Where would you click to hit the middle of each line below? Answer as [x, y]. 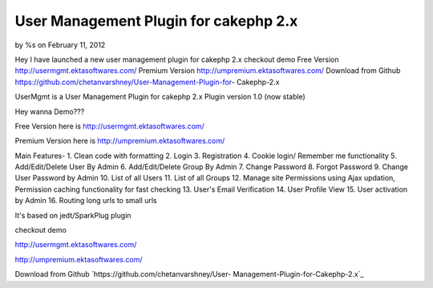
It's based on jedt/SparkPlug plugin [73, 215]
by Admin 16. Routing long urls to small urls [86, 201]
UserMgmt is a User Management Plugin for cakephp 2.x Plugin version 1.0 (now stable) [160, 97]
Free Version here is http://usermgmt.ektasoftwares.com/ [109, 126]
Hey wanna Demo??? [50, 112]
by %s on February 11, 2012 [60, 45]
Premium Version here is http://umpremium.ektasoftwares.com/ [120, 141]
